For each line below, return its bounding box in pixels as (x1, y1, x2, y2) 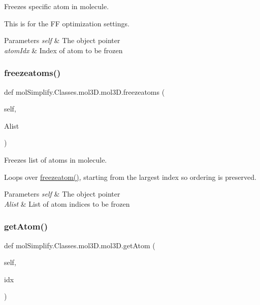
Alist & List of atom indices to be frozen (4, 198, 130, 209)
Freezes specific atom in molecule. (4, 1, 109, 11)
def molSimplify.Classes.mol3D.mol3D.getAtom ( (4, 240, 155, 250)
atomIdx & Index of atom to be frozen (4, 45, 123, 55)
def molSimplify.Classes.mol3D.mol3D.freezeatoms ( (4, 86, 165, 97)
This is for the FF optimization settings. (4, 18, 129, 28)
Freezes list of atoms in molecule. (4, 154, 107, 165)
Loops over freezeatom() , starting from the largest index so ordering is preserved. (4, 171, 256, 182)
